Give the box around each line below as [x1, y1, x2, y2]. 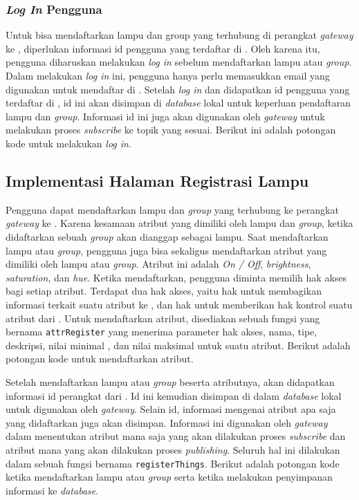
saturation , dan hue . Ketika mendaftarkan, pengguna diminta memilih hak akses [6, 270, 347, 284]
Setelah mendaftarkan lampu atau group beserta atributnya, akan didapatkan [6, 374, 335, 389]
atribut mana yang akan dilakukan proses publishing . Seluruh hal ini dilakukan [6, 442, 340, 456]
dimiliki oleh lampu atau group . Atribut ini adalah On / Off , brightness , [6, 257, 311, 271]
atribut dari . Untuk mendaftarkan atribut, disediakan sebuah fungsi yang [6, 311, 320, 325]
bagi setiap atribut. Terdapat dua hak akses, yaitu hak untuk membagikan [6, 284, 322, 298]
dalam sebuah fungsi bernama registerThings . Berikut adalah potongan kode [6, 456, 340, 470]
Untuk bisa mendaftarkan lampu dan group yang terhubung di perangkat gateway [6, 28, 353, 42]
